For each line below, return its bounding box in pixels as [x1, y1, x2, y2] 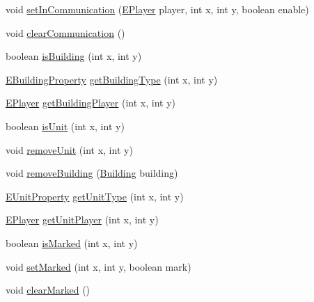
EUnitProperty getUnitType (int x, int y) [6, 189, 184, 203]
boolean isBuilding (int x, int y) [6, 49, 142, 63]
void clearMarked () [6, 283, 91, 297]
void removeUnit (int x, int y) [6, 142, 133, 157]
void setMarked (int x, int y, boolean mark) [6, 259, 191, 273]
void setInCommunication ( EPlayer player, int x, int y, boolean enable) [6, 2, 309, 16]
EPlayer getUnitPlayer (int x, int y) [6, 212, 159, 227]
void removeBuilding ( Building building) [6, 166, 178, 180]
